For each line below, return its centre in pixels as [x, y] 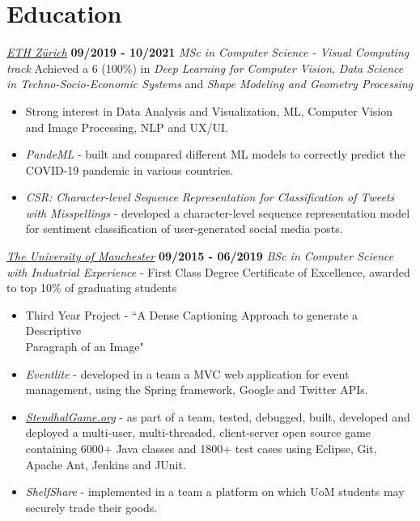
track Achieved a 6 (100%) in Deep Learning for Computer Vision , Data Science [205, 68]
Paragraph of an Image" [85, 347]
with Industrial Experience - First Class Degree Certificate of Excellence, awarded [208, 271]
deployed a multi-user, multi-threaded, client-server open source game [198, 432]
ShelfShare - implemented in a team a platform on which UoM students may [215, 491]
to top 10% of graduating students [92, 288]
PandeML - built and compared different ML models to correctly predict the [215, 154]
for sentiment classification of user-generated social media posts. [184, 229]
